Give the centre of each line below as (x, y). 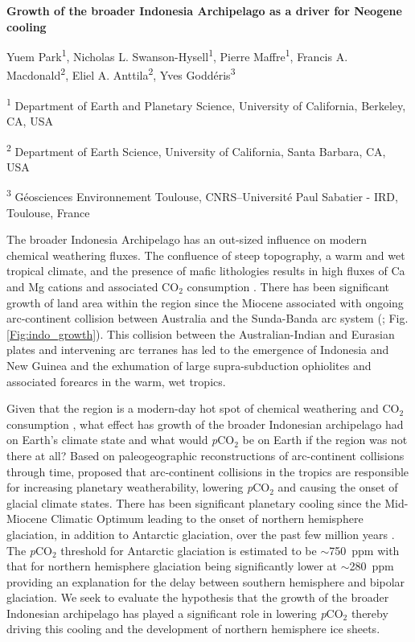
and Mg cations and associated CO (93, 286)
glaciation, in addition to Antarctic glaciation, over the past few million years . (201, 534)
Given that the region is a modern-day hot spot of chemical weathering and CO (203, 408)
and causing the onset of (338, 487)
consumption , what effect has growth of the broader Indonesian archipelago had (205, 424)
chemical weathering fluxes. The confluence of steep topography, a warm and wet (206, 255)
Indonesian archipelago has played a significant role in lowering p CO (175, 613)
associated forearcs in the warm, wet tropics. (116, 381)
